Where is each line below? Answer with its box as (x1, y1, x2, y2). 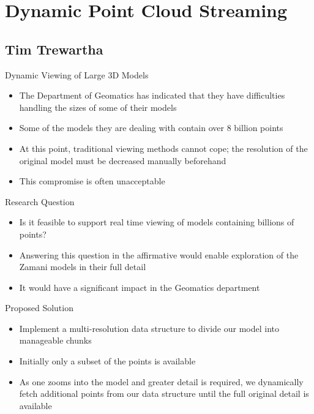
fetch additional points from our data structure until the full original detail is (19, 387, 309, 400)
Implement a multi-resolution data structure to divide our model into (19, 322, 280, 334)
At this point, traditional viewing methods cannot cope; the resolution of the (19, 141, 308, 154)
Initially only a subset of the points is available (19, 355, 196, 367)
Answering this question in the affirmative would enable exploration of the (19, 248, 299, 261)
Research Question (5, 195, 75, 208)
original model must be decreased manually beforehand (19, 154, 226, 167)
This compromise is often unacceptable (19, 175, 165, 187)
